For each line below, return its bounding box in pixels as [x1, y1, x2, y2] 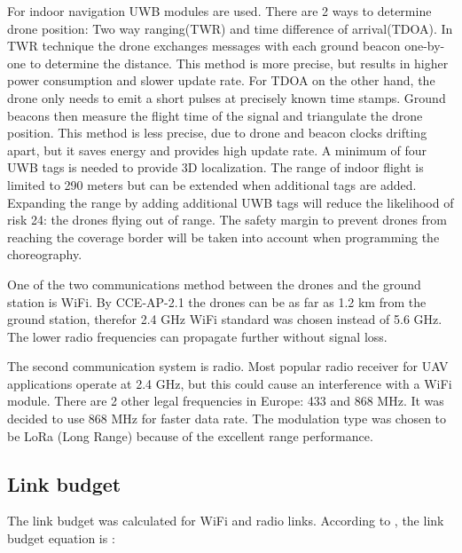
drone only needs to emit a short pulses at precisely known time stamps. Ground [7, 88, 446, 107]
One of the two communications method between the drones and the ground [7, 274, 421, 293]
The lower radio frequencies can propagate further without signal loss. [7, 327, 388, 345]
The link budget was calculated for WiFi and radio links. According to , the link [7, 511, 444, 530]
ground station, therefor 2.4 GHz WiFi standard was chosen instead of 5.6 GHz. [7, 310, 442, 328]
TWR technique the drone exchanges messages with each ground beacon [7, 36, 401, 55]
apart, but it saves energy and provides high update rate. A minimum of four [7, 140, 427, 159]
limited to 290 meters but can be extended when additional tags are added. [7, 175, 417, 194]
